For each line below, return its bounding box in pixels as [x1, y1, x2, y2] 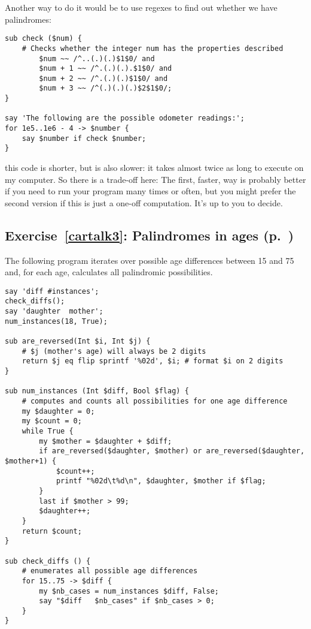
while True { [22, 427, 74, 436]
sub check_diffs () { [5, 556, 91, 565]
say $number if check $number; [22, 134, 147, 143]
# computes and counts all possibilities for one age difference [22, 397, 288, 406]
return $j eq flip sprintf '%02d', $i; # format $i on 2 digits [22, 357, 283, 366]
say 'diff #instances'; [5, 287, 99, 296]
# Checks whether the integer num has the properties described [22, 44, 283, 53]
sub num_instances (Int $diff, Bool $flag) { [5, 387, 189, 396]
